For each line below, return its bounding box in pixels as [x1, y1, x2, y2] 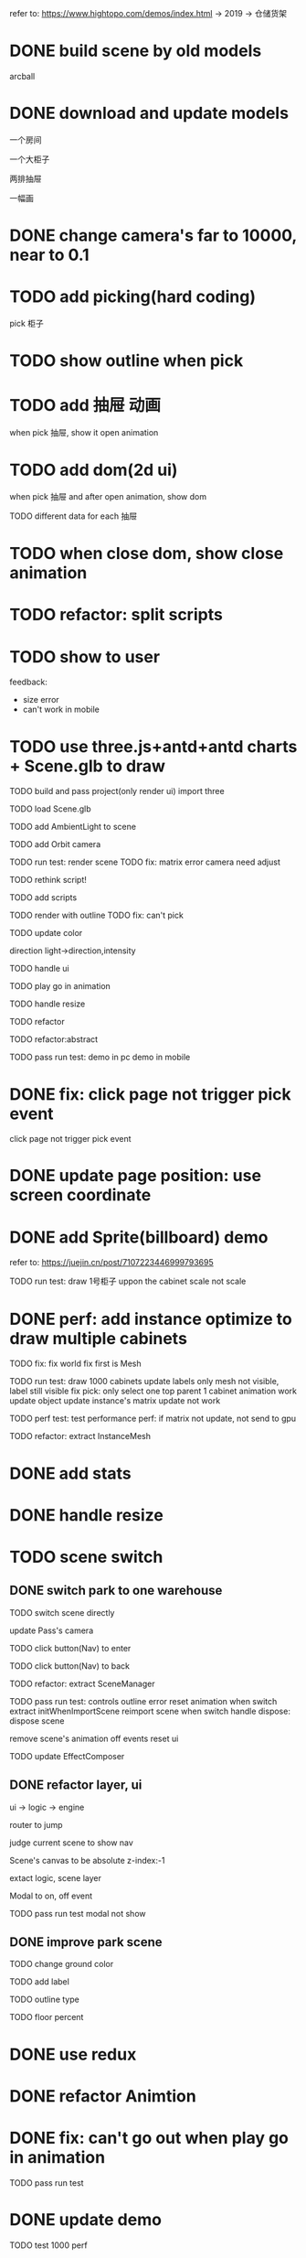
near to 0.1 [9, 245, 90, 265]
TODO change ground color [9, 1959, 114, 1970]
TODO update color [9, 928, 83, 939]
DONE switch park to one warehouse [9, 1583, 223, 1598]
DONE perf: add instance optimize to [9, 1308, 292, 1329]
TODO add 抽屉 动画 [9, 395, 162, 416]
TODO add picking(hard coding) [9, 286, 256, 307]
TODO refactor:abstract [9, 1034, 99, 1045]
